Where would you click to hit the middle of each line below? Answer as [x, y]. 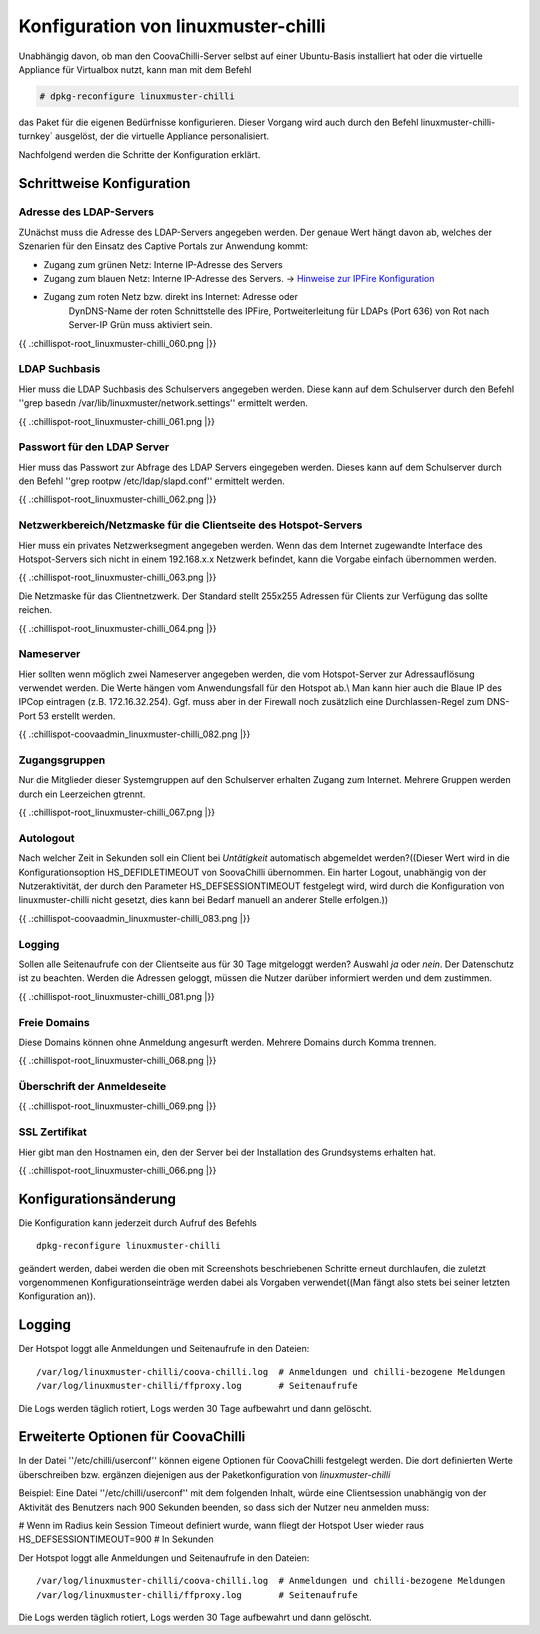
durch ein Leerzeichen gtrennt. [82, 794]
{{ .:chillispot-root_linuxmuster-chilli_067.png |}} [117, 812]
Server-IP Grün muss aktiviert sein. [140, 325]
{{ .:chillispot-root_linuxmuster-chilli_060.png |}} [117, 343]
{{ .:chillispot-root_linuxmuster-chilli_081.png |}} [116, 996]
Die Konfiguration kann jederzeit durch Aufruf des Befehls [137, 1222]
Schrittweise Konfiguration [104, 183]
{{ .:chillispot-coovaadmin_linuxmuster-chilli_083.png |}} [134, 918]
